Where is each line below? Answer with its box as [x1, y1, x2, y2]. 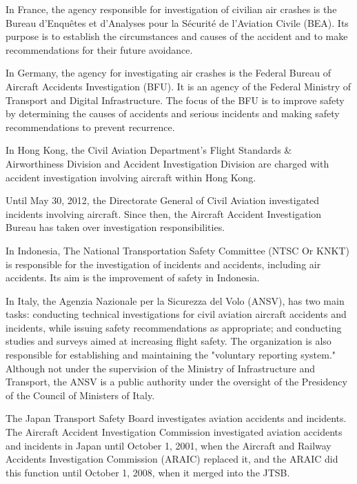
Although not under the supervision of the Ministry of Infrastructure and [6, 361, 316, 375]
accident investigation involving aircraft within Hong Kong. [6, 170, 256, 184]
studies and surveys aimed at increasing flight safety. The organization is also [6, 334, 331, 348]
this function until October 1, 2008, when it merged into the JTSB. [6, 465, 290, 479]
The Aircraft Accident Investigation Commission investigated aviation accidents [6, 425, 343, 439]
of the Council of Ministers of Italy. [6, 387, 155, 402]
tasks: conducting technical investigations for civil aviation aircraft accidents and [6, 307, 347, 321]
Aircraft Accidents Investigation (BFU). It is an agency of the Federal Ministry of [6, 79, 351, 93]
